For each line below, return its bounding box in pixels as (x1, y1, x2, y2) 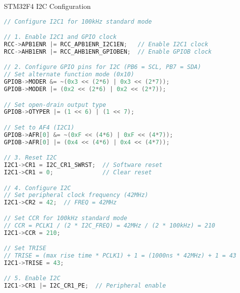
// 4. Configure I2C (4, 184, 71, 192)
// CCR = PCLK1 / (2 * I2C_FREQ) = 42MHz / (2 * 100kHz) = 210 (4, 222, 215, 229)
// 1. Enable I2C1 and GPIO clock (4, 33, 117, 41)
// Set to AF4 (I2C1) (4, 124, 75, 131)
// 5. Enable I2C (4, 275, 60, 282)
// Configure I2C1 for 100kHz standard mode (4, 18, 152, 25)
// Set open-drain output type (4, 101, 106, 108)
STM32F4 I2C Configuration (4, 1, 91, 11)
